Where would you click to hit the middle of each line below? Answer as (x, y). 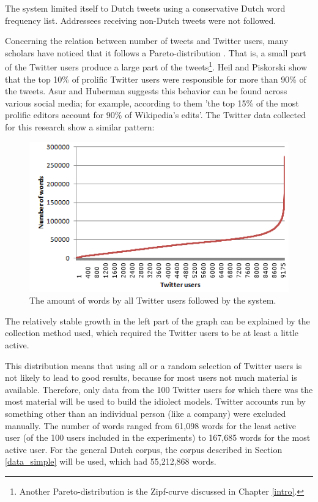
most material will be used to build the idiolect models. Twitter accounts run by (155, 401)
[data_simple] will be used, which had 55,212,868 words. (111, 461)
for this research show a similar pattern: (80, 127)
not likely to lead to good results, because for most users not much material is (151, 377)
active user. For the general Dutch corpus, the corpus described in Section (144, 449)
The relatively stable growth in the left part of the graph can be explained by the (157, 320)
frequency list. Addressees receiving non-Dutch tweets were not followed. (141, 20)
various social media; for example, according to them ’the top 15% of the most (152, 103)
